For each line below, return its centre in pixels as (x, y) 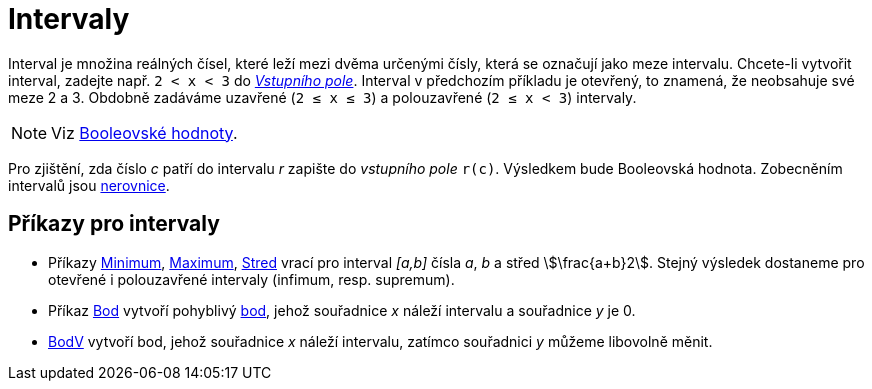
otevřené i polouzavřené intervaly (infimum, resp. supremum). (251, 279)
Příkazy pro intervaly (114, 224)
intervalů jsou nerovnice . (89, 185)
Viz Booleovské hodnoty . (144, 132)
